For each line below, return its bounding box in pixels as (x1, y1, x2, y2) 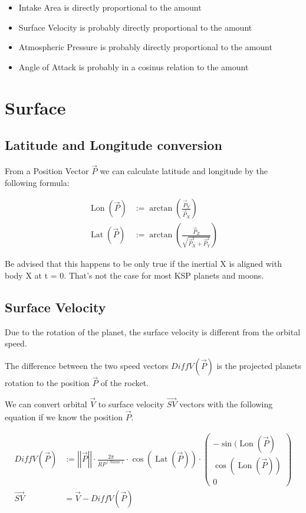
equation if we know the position (5, 410, 123, 423)
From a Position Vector (5, 165, 89, 177)
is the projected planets (216, 360, 301, 371)
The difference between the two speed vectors (5, 360, 169, 371)
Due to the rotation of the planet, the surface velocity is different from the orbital (5, 325, 301, 338)
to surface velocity (98, 398, 164, 410)
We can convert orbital (5, 398, 87, 410)
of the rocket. (100, 377, 149, 389)
